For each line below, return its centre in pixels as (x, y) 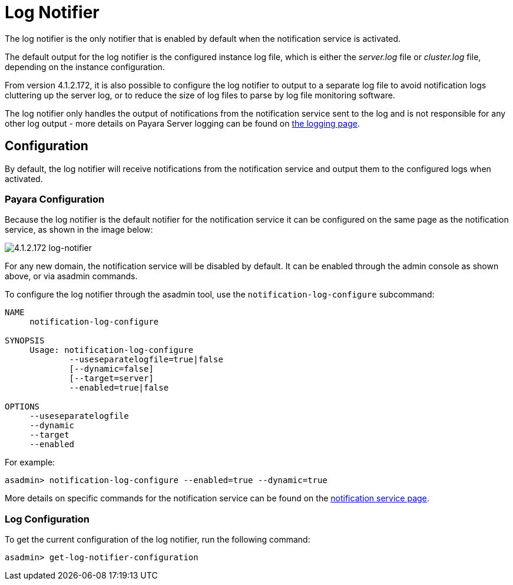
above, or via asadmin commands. (71, 276)
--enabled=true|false (119, 388)
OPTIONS (22, 407)
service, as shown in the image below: (79, 230)
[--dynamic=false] (111, 369)
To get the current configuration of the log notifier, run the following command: (158, 540)
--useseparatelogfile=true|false (146, 360)
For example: (30, 462)
